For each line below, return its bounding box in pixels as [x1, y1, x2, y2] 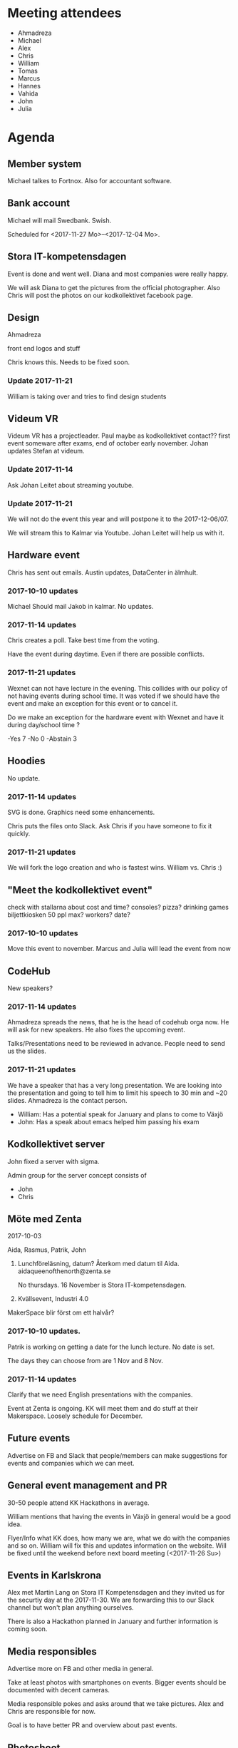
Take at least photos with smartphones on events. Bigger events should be [7, 1678, 227, 1687]
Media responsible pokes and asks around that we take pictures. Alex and [7, 1700, 224, 1708]
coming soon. [7, 1625, 48, 1633]
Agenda [7, 130, 55, 145]
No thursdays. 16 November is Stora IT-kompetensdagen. [17, 1281, 187, 1290]
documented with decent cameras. [7, 1686, 110, 1695]
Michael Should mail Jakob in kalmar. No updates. [7, 602, 154, 611]
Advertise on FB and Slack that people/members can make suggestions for [7, 1451, 228, 1459]
